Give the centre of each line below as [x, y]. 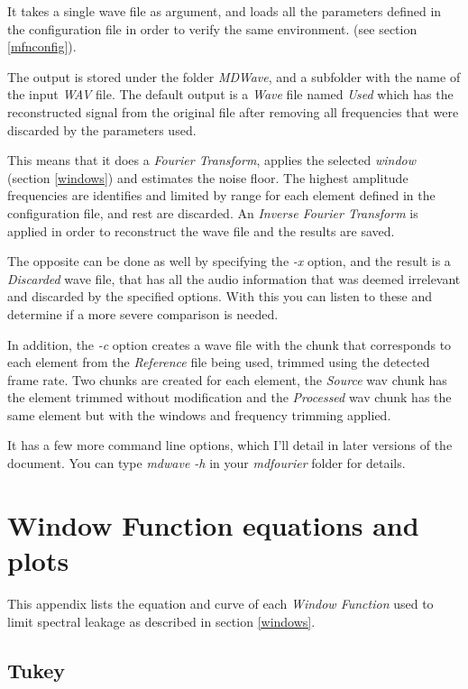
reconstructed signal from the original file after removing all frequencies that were [233, 111]
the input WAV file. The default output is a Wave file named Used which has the [230, 94]
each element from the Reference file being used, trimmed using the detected [219, 362]
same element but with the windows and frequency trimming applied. [199, 414]
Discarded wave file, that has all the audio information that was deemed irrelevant [234, 278]
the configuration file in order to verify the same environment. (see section [212, 28]
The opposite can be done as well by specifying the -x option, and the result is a [229, 261]
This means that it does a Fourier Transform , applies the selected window [212, 160]
